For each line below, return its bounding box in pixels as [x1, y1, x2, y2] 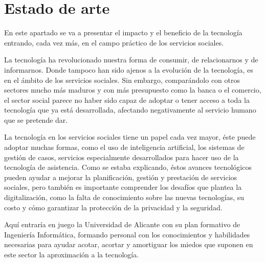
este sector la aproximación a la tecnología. [4, 249, 139, 259]
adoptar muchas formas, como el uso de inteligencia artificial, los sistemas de [4, 142, 245, 152]
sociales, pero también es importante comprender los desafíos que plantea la [4, 182, 242, 192]
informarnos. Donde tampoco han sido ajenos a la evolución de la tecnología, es [4, 64, 253, 75]
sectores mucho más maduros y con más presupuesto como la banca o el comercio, [4, 84, 261, 95]
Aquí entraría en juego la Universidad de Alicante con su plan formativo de [4, 219, 240, 230]
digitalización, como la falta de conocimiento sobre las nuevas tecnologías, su [4, 192, 244, 203]
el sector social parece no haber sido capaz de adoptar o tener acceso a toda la [4, 94, 250, 105]
